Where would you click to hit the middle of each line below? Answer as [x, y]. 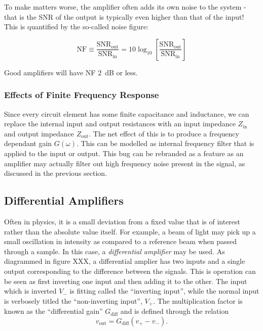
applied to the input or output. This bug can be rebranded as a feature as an [124, 153]
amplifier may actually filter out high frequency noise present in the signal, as [125, 163]
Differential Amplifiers [64, 200]
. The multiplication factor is [198, 300]
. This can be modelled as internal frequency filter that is [165, 143]
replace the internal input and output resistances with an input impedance [120, 124]
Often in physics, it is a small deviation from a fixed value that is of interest [122, 221]
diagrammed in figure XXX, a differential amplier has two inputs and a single [125, 261]
